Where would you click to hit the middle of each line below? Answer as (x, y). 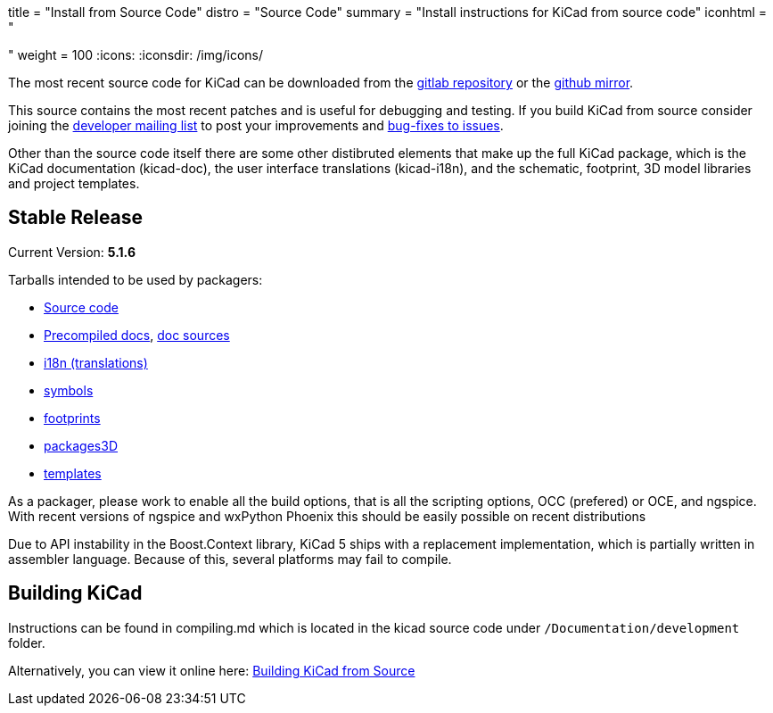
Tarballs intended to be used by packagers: (136, 279)
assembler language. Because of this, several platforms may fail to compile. (230, 559)
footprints (72, 418)
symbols (69, 390)
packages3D (81, 445)
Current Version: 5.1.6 (72, 252)
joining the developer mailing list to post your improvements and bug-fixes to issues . (256, 125)
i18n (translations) (96, 362)
